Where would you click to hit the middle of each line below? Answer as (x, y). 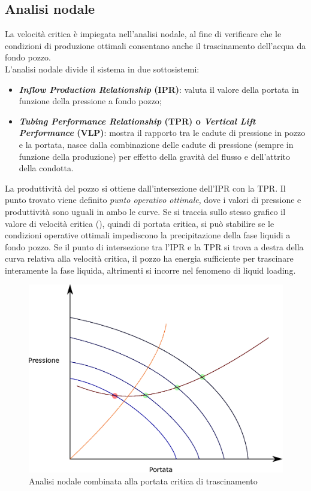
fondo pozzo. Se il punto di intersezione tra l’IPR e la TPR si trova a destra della (154, 246)
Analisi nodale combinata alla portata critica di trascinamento (143, 481)
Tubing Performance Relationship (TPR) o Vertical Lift (137, 121)
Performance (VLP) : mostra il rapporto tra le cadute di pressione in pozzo (162, 133)
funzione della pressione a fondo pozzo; (90, 101)
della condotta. (46, 168)
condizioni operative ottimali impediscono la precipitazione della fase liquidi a (148, 235)
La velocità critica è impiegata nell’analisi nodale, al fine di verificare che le (143, 34)
